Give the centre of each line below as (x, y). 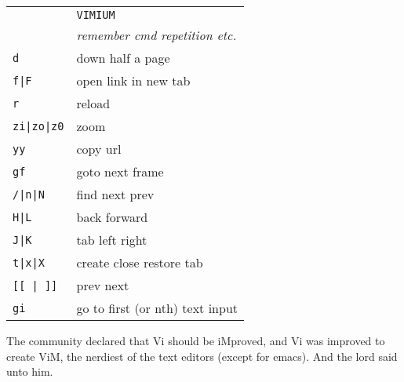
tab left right (112, 240)
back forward (112, 217)
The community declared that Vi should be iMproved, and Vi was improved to (196, 340)
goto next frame (120, 171)
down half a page (123, 58)
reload (93, 103)
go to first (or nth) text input (157, 308)
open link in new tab (133, 80)
